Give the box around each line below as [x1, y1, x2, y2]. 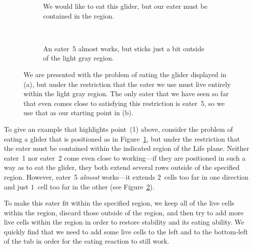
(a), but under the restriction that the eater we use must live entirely [23, 79, 231, 89]
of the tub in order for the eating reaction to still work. [4, 236, 169, 246]
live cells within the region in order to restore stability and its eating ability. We [4, 217, 244, 227]
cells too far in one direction [164, 171, 249, 182]
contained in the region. [43, 10, 115, 21]
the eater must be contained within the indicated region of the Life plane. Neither [4, 143, 250, 153]
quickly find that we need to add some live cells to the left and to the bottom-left [4, 226, 248, 236]
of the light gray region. [43, 53, 114, 63]
